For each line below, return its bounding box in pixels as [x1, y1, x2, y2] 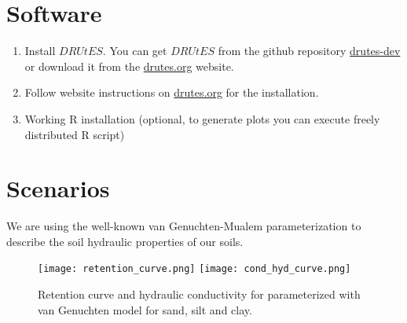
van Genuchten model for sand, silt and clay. [38, 301, 252, 317]
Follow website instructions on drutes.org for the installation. [24, 84, 319, 101]
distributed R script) [24, 126, 125, 142]
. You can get [102, 42, 167, 59]
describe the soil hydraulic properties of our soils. [6, 233, 244, 249]
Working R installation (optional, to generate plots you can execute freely [24, 110, 380, 127]
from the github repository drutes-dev [218, 42, 401, 59]
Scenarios [6, 172, 110, 204]
